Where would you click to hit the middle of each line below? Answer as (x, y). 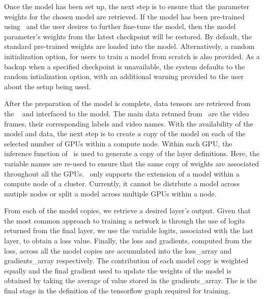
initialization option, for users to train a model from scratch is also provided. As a (132, 56)
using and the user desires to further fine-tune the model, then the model (120, 26)
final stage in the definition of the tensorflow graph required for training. (117, 291)
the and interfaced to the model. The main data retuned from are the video (127, 113)
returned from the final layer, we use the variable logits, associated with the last (129, 230)
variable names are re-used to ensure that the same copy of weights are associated (132, 163)
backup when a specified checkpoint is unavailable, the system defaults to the (125, 66)
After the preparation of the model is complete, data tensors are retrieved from (127, 103)
